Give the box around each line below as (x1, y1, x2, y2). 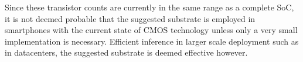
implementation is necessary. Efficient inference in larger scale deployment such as (5, 35, 299, 47)
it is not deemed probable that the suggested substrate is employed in (5, 12, 256, 24)
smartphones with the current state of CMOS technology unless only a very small (5, 24, 298, 36)
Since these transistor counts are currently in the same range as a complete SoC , (5, 1, 294, 13)
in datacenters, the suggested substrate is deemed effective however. (5, 46, 248, 59)
